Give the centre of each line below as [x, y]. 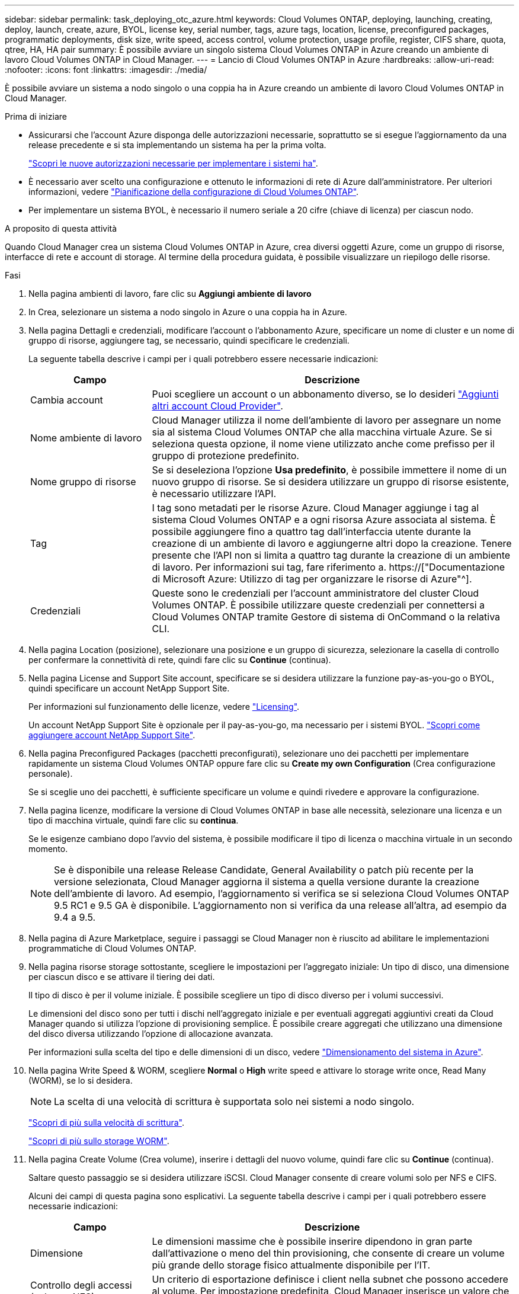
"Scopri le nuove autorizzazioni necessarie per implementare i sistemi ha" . [173, 163]
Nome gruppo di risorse [83, 482]
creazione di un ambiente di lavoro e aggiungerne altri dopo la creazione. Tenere [332, 543]
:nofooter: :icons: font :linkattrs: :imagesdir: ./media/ [106, 70]
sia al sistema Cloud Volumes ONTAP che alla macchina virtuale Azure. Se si [322, 432]
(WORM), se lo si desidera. [81, 1080]
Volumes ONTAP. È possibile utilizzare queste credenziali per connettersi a [318, 605]
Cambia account [67, 400]
